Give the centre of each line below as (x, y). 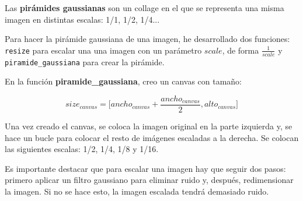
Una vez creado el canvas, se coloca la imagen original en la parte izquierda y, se (149, 126)
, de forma (241, 50)
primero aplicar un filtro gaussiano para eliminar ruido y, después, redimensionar (149, 180)
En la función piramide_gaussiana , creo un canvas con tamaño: (123, 81)
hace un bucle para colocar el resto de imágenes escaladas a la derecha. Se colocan (152, 137)
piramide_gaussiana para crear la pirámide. (85, 61)
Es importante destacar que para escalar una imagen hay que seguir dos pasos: (145, 168)
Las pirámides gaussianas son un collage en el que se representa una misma (144, 8)
